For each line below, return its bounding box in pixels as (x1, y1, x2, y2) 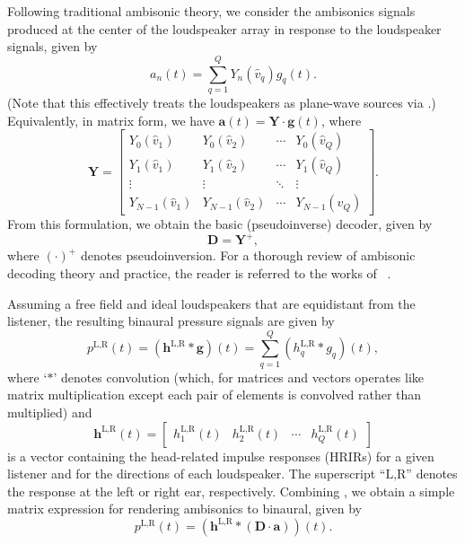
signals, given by (7, 37, 98, 56)
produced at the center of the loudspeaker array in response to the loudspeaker (7, 19, 442, 38)
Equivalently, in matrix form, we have (7, 110, 215, 129)
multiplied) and (7, 403, 92, 421)
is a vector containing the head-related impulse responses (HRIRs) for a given (7, 446, 434, 465)
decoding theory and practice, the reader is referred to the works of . (7, 263, 391, 282)
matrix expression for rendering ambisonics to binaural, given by (7, 499, 362, 518)
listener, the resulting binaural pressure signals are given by (7, 311, 335, 330)
